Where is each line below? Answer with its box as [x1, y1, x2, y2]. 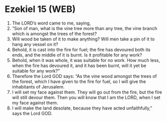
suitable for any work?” [12, 67, 60, 73]
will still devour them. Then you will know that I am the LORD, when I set [12, 94, 161, 100]
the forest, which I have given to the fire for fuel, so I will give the [12, 78, 146, 84]
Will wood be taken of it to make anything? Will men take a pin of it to [12, 36, 155, 42]
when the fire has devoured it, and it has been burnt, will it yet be [12, 62, 146, 68]
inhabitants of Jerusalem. [12, 83, 65, 89]
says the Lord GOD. [12, 110, 53, 116]
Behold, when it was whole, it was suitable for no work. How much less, [12, 57, 160, 63]
